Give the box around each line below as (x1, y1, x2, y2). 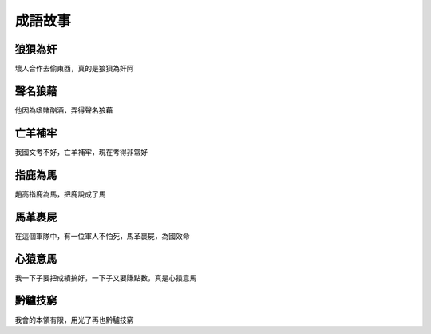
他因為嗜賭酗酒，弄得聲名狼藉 (14, 105, 113, 115)
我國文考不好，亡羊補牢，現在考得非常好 (14, 147, 148, 157)
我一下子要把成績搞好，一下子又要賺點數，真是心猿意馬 (14, 272, 197, 283)
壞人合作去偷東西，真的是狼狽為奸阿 (14, 64, 134, 74)
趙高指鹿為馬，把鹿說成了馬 (14, 189, 106, 199)
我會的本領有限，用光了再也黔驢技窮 (14, 315, 134, 324)
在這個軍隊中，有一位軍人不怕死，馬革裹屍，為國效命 (14, 231, 190, 241)
